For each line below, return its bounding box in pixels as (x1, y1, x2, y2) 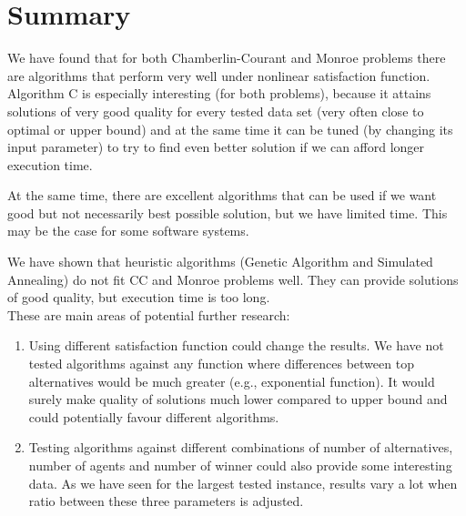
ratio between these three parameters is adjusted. (28, 491, 304, 511)
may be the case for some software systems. (7, 221, 249, 240)
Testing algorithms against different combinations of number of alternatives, (28, 438, 453, 457)
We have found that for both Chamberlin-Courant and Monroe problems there (7, 48, 446, 67)
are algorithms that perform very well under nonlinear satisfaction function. (7, 66, 431, 85)
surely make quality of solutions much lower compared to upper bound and (28, 390, 448, 409)
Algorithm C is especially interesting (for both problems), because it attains (7, 84, 431, 103)
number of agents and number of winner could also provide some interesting (28, 456, 452, 474)
